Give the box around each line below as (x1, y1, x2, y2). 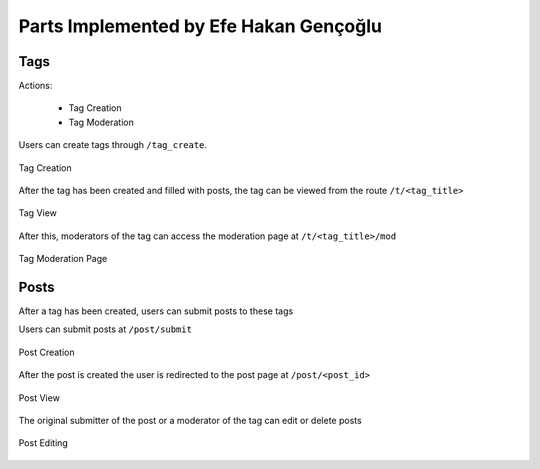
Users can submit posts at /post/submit (18, 323, 192, 335)
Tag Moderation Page (18, 253, 108, 265)
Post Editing (18, 437, 69, 449)
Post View (18, 391, 60, 404)
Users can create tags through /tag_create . (18, 139, 208, 151)
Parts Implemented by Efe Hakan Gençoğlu (18, 15, 382, 37)
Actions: (18, 80, 53, 92)
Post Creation (18, 346, 75, 358)
